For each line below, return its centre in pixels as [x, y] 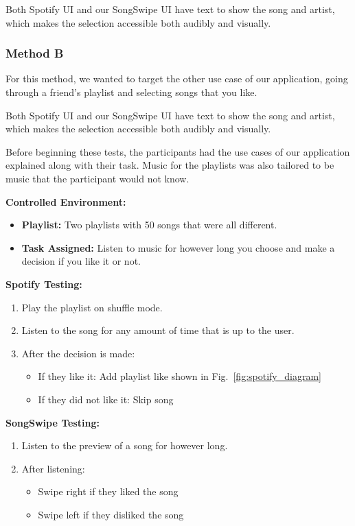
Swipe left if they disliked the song [111, 514]
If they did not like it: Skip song [106, 399]
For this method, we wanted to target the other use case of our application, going [177, 79]
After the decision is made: [78, 353]
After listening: [53, 468]
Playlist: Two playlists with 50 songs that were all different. [149, 225]
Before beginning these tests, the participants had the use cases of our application [178, 151]
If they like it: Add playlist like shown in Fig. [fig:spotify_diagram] [180, 376]
